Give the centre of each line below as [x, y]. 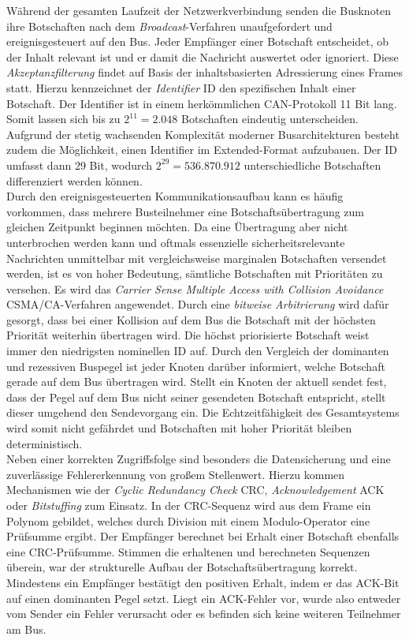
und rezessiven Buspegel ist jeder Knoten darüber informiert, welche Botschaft [196, 366]
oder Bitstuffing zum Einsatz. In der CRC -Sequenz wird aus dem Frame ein [189, 505]
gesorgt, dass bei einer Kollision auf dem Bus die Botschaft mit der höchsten [191, 319]
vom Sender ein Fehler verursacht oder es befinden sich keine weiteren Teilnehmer [204, 614]
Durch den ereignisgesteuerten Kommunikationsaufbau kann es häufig [175, 196]
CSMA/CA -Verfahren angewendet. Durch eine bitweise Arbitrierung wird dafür [198, 304]
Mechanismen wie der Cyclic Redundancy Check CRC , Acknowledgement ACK [195, 490]
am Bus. [26, 629]
